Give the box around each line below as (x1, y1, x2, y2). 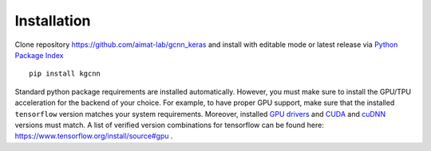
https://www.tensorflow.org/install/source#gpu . (14, 131, 173, 141)
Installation (14, 12, 91, 29)
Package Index (14, 50, 64, 60)
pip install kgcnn (29, 69, 101, 79)
